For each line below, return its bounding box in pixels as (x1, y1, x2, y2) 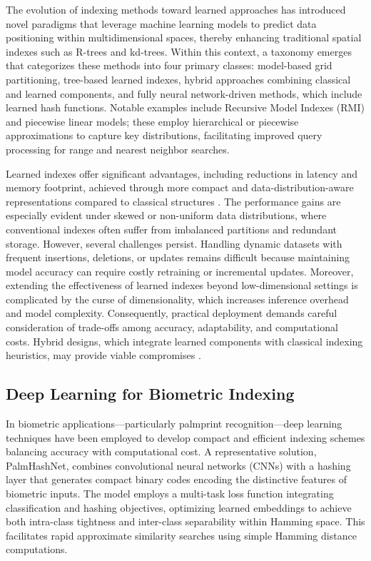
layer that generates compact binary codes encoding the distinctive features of (6, 472, 347, 487)
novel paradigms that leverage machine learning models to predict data (6, 16, 317, 31)
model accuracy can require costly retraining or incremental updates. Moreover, (6, 263, 354, 278)
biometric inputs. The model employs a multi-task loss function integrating (6, 486, 334, 501)
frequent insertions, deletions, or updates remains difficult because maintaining (6, 250, 350, 265)
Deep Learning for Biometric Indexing (6, 383, 295, 405)
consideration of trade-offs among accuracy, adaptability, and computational (6, 320, 338, 335)
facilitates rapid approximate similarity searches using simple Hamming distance (6, 527, 357, 542)
